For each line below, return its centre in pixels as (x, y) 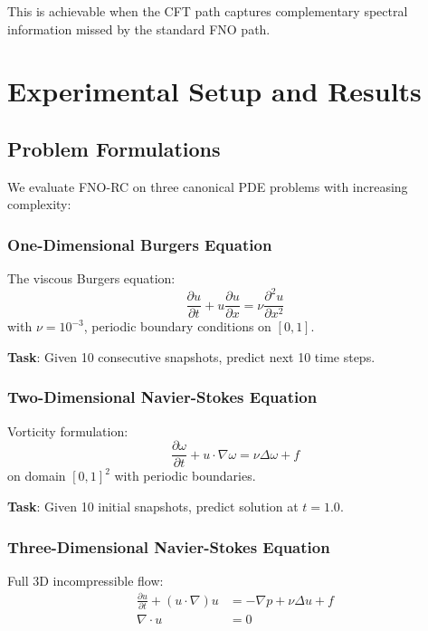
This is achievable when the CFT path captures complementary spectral (208, 11)
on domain (37, 476)
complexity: (39, 204)
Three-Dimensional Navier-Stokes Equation (169, 546)
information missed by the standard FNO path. (139, 29)
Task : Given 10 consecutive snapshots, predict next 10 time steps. (191, 356)
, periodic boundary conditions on (177, 326)
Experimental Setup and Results (214, 91)
